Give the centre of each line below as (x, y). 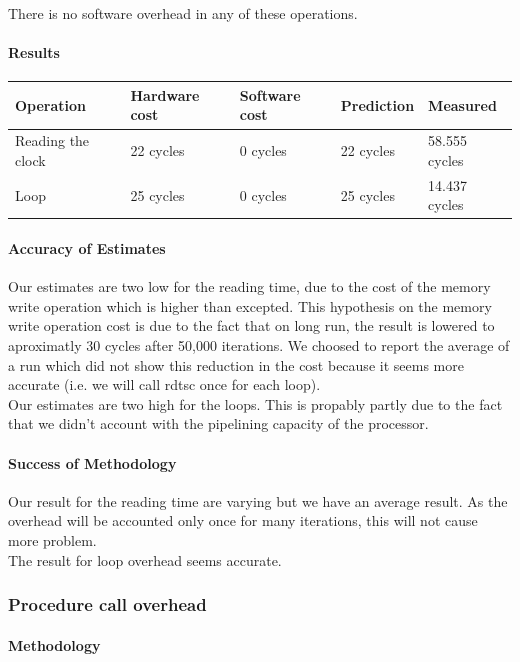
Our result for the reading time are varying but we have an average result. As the (258, 500)
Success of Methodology (92, 462)
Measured (462, 104)
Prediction (377, 104)
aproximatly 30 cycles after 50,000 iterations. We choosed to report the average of (259, 345)
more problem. (52, 539)
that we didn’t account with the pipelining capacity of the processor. (218, 423)
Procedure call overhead (107, 604)
